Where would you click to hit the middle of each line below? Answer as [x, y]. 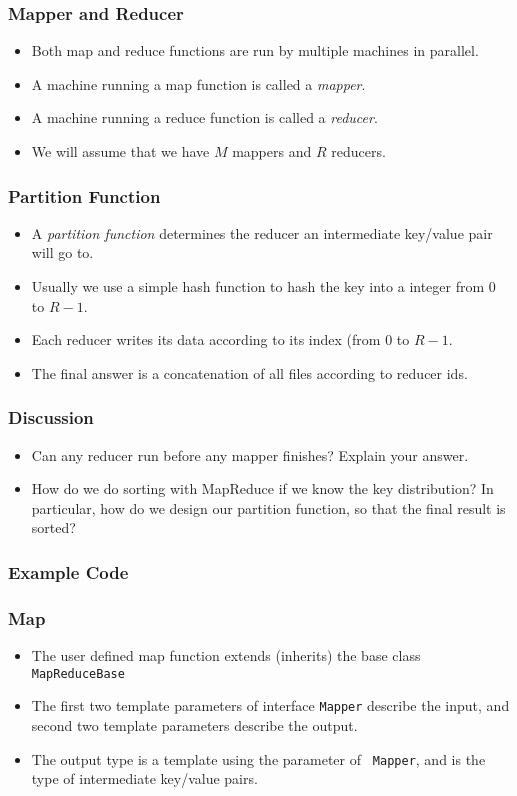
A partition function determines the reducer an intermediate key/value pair [262, 232]
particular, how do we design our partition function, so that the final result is [268, 507]
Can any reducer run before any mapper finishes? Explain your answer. [250, 454]
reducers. [358, 151]
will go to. [62, 252]
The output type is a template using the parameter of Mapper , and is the [258, 758]
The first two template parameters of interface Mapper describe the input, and [270, 705]
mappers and [272, 151]
